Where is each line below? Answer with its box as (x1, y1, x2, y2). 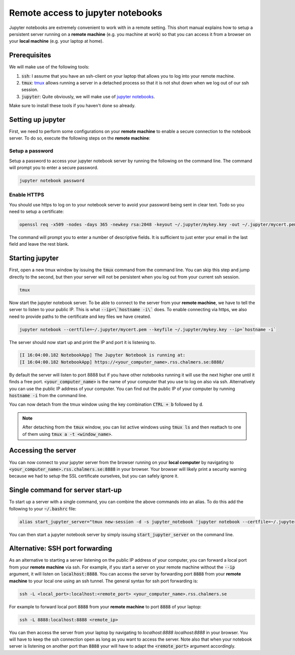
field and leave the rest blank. (9, 241, 69, 247)
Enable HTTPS (9, 192, 44, 199)
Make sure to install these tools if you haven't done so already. (9, 103, 136, 109)
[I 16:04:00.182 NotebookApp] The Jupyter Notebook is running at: (19, 352, 186, 358)
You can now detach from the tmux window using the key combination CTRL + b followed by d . (9, 401, 204, 407)
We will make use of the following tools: (9, 64, 89, 70)
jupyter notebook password (19, 178, 85, 183)
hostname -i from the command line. (9, 393, 88, 399)
